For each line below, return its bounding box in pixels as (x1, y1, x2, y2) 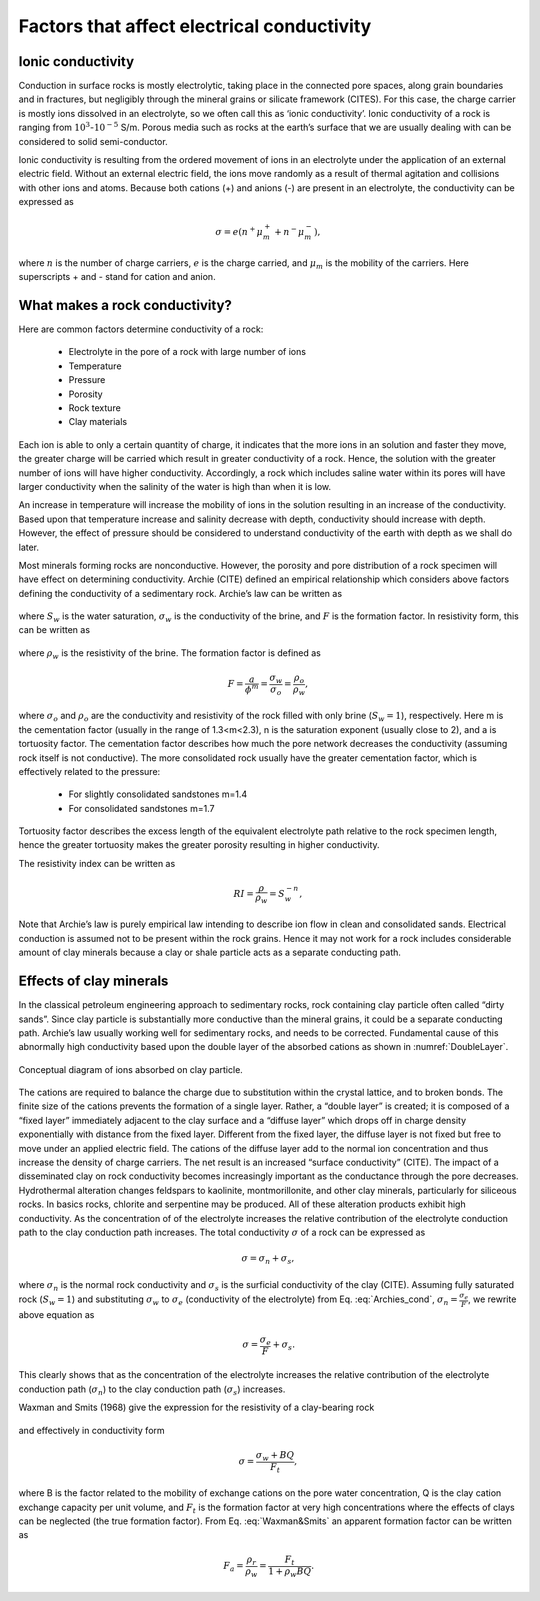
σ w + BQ (255, 1449, 295, 1463)
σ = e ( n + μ (215, 225, 264, 238)
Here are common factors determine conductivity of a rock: (18, 323, 264, 335)
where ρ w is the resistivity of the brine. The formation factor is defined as (18, 646, 322, 661)
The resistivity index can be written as (18, 857, 176, 869)
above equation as (18, 1308, 95, 1320)
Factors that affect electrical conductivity (18, 15, 372, 37)
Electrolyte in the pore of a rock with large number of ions (68, 346, 307, 358)
